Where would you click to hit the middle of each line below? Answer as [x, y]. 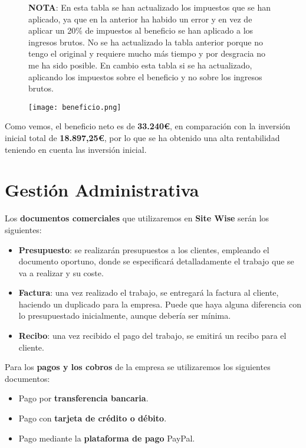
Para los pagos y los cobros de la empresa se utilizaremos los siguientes [138, 367]
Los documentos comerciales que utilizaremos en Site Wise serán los [137, 218]
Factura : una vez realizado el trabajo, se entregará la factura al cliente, [149, 292]
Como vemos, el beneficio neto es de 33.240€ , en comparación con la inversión [148, 126]
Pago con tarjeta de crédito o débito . [93, 418]
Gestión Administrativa [102, 190]
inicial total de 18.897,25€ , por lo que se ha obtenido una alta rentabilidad [142, 138]
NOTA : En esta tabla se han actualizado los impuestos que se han [149, 7]
